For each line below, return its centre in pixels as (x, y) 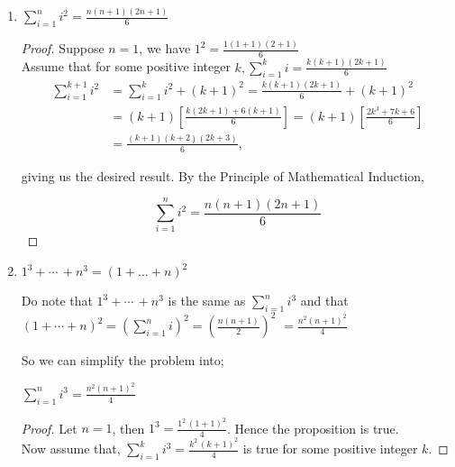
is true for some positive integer (330, 449)
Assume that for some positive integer (126, 66)
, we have (165, 48)
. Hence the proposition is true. (313, 428)
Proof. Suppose (63, 48)
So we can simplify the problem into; (123, 360)
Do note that (57, 301)
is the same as (207, 301)
